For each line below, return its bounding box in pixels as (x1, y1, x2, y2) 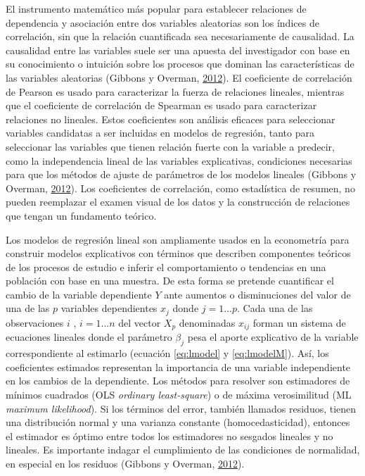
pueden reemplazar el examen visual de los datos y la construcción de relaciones (6, 194, 350, 209)
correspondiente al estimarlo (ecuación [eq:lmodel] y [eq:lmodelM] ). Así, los (6, 346, 329, 361)
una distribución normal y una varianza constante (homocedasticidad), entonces (6, 415, 350, 430)
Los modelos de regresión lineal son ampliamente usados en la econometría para (6, 232, 350, 246)
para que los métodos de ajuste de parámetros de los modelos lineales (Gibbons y (6, 167, 357, 182)
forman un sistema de (252, 315, 346, 330)
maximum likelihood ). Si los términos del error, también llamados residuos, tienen (6, 401, 357, 415)
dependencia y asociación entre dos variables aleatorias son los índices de (6, 15, 319, 30)
